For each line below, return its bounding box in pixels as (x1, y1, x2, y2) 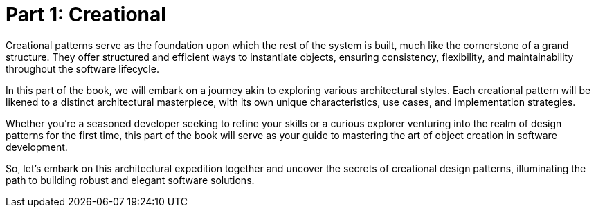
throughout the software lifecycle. (6, 62, 159, 75)
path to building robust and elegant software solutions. (6, 174, 255, 186)
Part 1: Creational (6, 3, 166, 26)
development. (6, 140, 68, 153)
